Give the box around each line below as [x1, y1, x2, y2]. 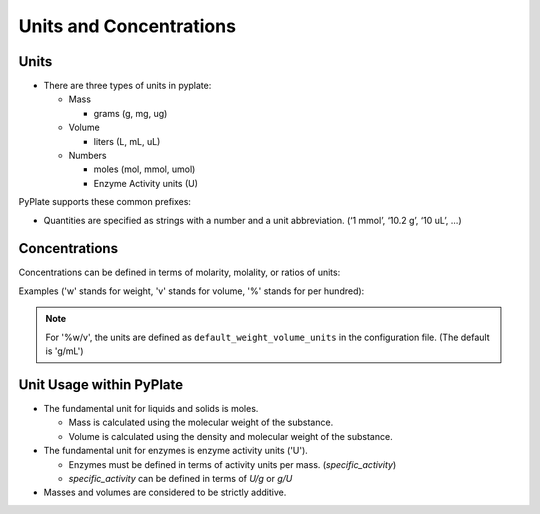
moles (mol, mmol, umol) [93, 163, 196, 175]
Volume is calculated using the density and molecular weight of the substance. [68, 430, 394, 442]
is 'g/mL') [45, 345, 84, 357]
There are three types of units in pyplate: [43, 80, 212, 92]
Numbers [68, 150, 107, 162]
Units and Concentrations [18, 15, 237, 37]
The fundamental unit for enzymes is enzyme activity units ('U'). [43, 445, 309, 457]
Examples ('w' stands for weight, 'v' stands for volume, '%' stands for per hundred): [18, 285, 365, 297]
